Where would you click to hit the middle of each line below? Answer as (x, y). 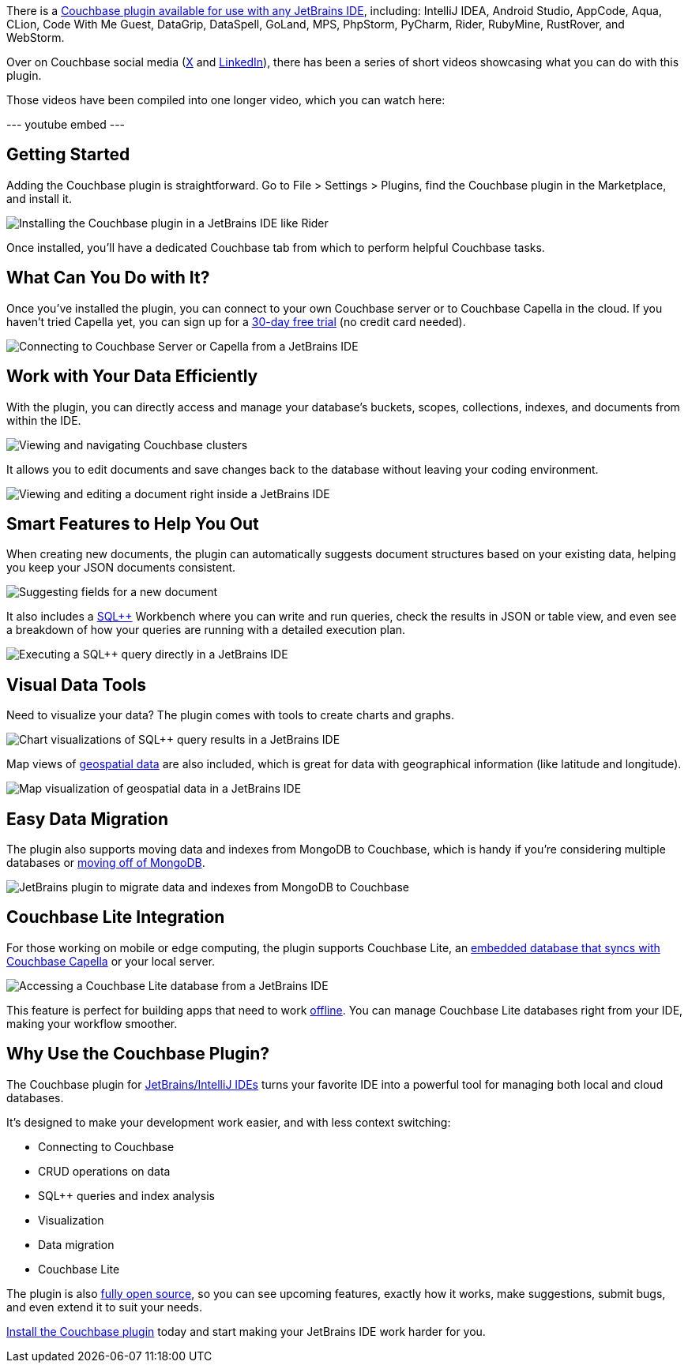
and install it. (39, 198)
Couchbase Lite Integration (116, 917)
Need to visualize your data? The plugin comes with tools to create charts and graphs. (230, 715)
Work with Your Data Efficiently (132, 377)
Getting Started (68, 155)
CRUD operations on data (104, 1171)
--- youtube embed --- (66, 124)
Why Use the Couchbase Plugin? (138, 1054)
